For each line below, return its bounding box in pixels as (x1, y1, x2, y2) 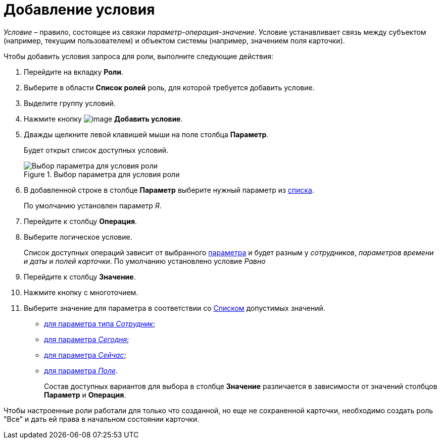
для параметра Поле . (44, 366, 118, 375)
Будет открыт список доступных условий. (24, 145, 169, 154)
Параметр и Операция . (44, 390, 126, 399)
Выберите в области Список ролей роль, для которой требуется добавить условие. (24, 83, 315, 92)
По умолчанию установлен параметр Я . (24, 201, 162, 210)
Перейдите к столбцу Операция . (24, 216, 137, 226)
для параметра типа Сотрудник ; (44, 319, 156, 328)
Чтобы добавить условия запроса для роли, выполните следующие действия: (4, 51, 273, 61)
